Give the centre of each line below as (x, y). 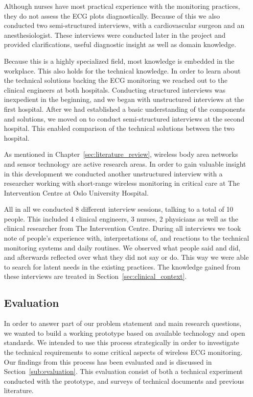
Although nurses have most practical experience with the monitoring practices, (122, 6)
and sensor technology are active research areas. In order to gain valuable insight (125, 163)
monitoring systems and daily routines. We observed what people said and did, (122, 247)
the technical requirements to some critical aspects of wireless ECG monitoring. (123, 352)
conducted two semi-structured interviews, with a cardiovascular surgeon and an (124, 25)
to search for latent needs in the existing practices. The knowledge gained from (122, 266)
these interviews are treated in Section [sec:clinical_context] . (95, 276)
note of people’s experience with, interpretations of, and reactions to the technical (126, 238)
